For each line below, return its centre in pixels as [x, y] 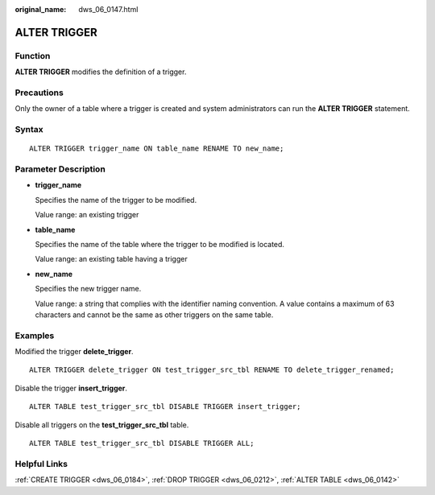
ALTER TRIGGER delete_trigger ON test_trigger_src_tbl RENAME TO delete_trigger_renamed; [212, 370]
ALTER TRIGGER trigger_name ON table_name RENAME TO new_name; [157, 148]
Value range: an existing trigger [87, 215]
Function [33, 56]
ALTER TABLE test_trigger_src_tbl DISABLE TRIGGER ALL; [142, 443]
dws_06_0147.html [108, 9]
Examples [35, 336]
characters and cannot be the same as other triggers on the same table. [154, 315]
